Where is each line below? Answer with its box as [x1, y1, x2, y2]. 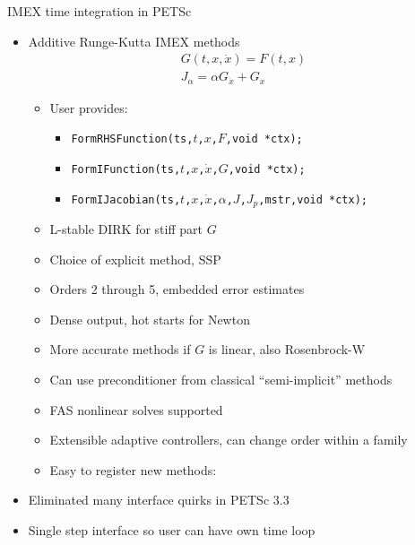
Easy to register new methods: [49, 460, 217, 479]
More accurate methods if [49, 340, 191, 359]
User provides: [49, 98, 128, 117]
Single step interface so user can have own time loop [28, 521, 316, 539]
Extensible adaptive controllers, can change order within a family [49, 430, 408, 449]
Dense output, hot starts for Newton [49, 309, 250, 328]
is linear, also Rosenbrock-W [208, 340, 366, 359]
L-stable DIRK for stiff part [49, 220, 203, 238]
